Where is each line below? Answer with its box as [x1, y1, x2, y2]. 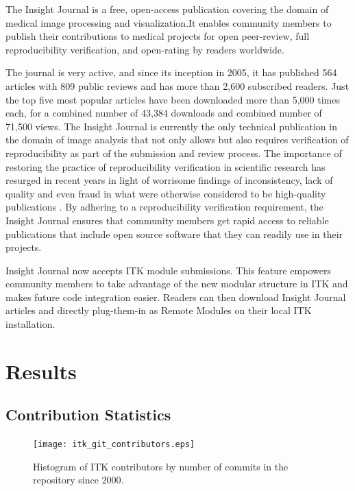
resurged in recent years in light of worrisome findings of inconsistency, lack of [5, 173, 333, 187]
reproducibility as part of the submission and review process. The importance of [5, 145, 342, 160]
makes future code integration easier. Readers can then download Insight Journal [5, 289, 346, 304]
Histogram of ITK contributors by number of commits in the [33, 459, 289, 473]
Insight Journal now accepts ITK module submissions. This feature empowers [5, 263, 331, 277]
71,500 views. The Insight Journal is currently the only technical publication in [5, 119, 337, 133]
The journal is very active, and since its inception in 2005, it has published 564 [5, 65, 337, 80]
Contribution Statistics [5, 404, 171, 425]
